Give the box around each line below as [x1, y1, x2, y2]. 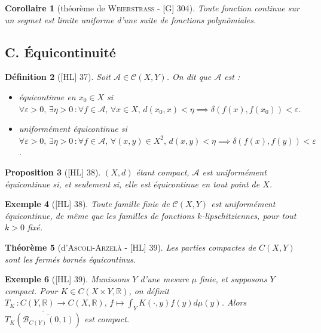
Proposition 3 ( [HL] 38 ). [5, 165, 101, 178]
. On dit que [166, 70, 212, 83]
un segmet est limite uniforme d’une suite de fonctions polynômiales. [5, 13, 256, 26]
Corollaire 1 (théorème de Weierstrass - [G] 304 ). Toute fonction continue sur [5, 2, 299, 14]
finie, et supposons [200, 273, 267, 285]
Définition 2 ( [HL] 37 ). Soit [5, 70, 111, 83]
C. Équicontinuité [5, 42, 116, 61]
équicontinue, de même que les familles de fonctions [5, 209, 195, 221]
